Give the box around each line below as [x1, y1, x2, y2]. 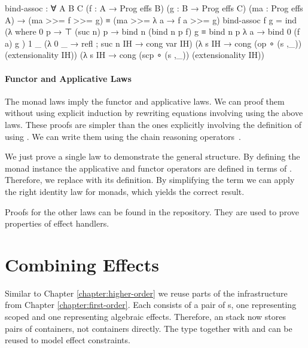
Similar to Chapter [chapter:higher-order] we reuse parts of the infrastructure [5, 286, 288, 299]
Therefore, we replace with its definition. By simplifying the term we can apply [5, 173, 295, 186]
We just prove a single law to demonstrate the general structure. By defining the [5, 150, 300, 163]
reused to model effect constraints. [5, 334, 130, 346]
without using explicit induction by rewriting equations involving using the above [5, 106, 303, 119]
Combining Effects [5, 252, 159, 276]
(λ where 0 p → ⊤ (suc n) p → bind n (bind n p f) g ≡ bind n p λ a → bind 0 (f [5, 25, 300, 38]
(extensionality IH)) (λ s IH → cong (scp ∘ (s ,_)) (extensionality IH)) [5, 48, 264, 61]
